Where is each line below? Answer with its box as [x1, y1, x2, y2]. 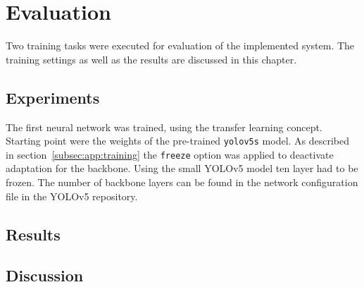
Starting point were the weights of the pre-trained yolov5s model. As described [6, 133, 350, 148]
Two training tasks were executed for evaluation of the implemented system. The [6, 38, 355, 53]
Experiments [6, 86, 100, 108]
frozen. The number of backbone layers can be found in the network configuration [6, 175, 358, 190]
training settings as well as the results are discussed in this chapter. [6, 51, 297, 66]
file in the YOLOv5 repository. [6, 188, 138, 203]
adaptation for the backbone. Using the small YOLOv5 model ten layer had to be [6, 161, 358, 176]
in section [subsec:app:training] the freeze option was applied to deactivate [6, 147, 334, 161]
